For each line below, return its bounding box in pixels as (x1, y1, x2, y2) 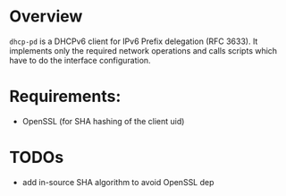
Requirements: (9, 87, 122, 107)
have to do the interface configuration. (9, 55, 151, 65)
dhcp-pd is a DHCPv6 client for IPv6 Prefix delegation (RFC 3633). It (9, 36, 258, 47)
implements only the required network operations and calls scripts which (9, 45, 278, 55)
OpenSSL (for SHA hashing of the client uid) (21, 115, 185, 126)
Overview (9, 6, 83, 27)
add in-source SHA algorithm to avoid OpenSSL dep (21, 176, 214, 187)
